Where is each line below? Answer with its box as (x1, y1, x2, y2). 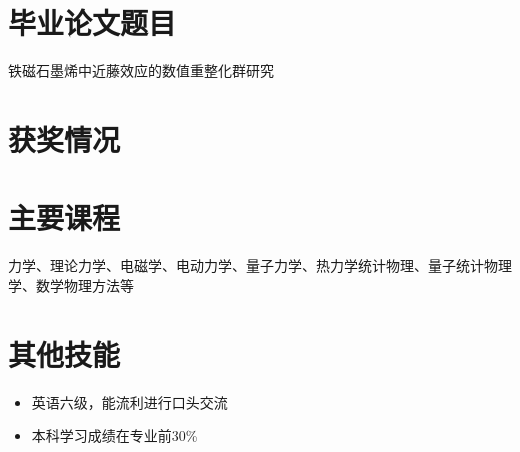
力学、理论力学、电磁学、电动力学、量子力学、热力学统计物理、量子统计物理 (8, 255, 512, 276)
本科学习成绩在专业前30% (31, 425, 198, 446)
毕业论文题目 (8, 2, 177, 43)
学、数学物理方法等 (8, 274, 134, 295)
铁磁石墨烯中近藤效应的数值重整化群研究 (8, 60, 274, 81)
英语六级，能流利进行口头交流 (31, 391, 228, 412)
